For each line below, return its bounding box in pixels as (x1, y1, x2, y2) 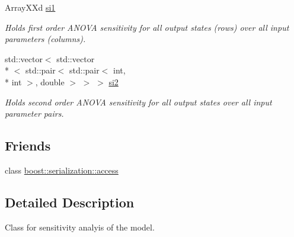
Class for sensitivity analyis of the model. (5, 220, 155, 233)
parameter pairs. (5, 107, 64, 120)
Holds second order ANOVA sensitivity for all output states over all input (5, 95, 272, 108)
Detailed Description (5, 193, 135, 211)
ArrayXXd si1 (5, 1, 56, 13)
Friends (5, 136, 51, 155)
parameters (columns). (5, 33, 86, 45)
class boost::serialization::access (5, 164, 119, 176)
